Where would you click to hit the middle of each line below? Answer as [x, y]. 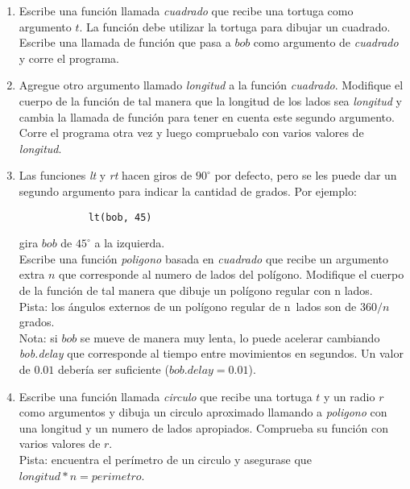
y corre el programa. [69, 58]
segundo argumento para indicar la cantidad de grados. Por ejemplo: [188, 191]
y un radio [350, 396]
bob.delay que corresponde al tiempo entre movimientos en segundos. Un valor [211, 353]
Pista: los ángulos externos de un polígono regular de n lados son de [188, 306]
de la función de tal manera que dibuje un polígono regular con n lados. [196, 290]
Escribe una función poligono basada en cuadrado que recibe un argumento [204, 258]
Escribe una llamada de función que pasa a [125, 42]
